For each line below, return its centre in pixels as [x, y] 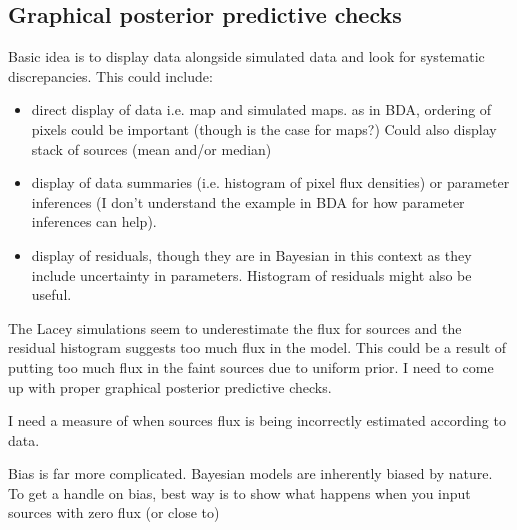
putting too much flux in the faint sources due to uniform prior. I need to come [251, 366]
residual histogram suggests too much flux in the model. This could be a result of [257, 347]
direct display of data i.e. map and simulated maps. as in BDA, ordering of [261, 109]
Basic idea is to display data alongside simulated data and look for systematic [246, 56]
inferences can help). [94, 221]
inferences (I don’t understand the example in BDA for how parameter [248, 201]
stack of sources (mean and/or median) [151, 148]
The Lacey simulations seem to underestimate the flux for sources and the [235, 327]
